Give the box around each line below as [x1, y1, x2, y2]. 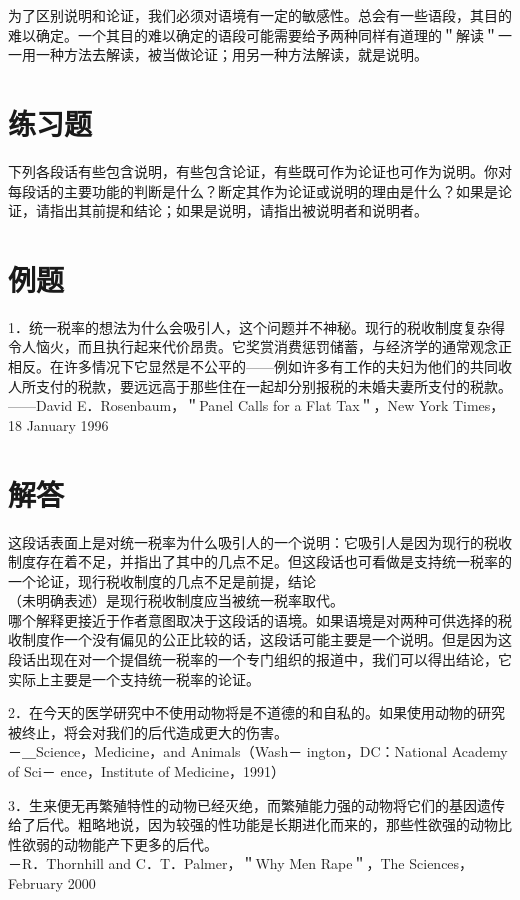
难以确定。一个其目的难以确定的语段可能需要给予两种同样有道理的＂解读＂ [8, 24, 498, 45]
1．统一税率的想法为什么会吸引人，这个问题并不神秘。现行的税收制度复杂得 [8, 316, 505, 337]
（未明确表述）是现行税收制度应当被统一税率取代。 [8, 590, 344, 611]
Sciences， [409, 853, 474, 874]
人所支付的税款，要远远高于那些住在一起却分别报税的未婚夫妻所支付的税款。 [8, 375, 512, 396]
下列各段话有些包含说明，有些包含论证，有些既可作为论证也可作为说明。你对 [8, 160, 512, 181]
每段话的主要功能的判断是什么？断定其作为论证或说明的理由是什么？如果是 [8, 180, 498, 201]
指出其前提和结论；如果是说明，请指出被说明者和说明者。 [49, 200, 428, 221]
